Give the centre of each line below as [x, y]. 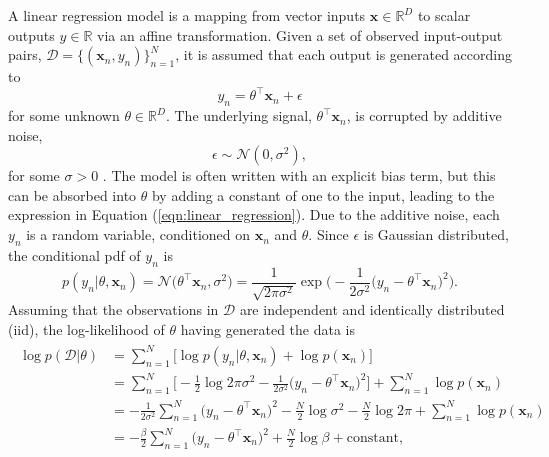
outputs [31, 34]
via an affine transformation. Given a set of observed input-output [300, 34]
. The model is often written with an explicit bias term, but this [299, 175]
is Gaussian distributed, [436, 234]
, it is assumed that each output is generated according [344, 54]
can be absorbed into [72, 194]
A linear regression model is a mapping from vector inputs [187, 15]
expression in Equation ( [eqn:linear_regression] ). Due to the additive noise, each [254, 214]
